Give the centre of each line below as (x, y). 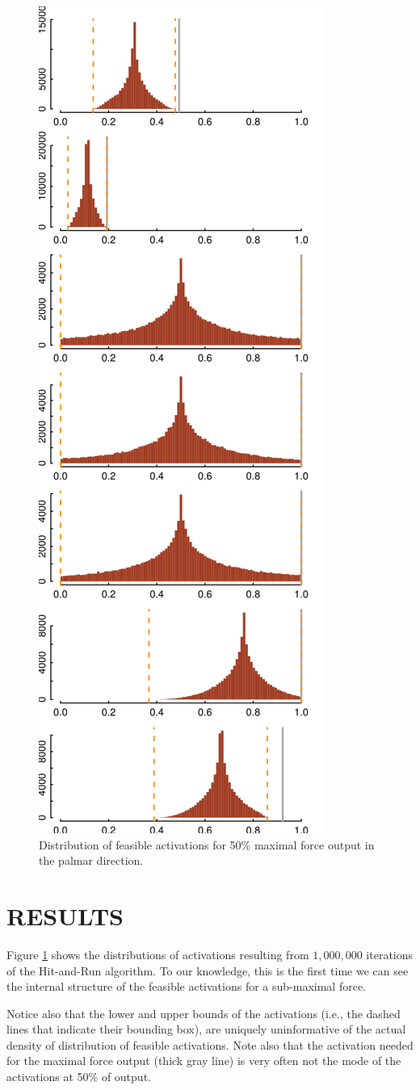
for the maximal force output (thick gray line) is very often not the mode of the (204, 1061)
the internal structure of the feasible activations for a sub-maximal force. (187, 986)
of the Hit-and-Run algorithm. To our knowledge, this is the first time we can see (208, 970)
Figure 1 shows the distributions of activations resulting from (158, 954)
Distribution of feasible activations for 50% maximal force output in (207, 844)
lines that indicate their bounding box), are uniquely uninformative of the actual (206, 1029)
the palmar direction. (91, 860)
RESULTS (65, 915)
